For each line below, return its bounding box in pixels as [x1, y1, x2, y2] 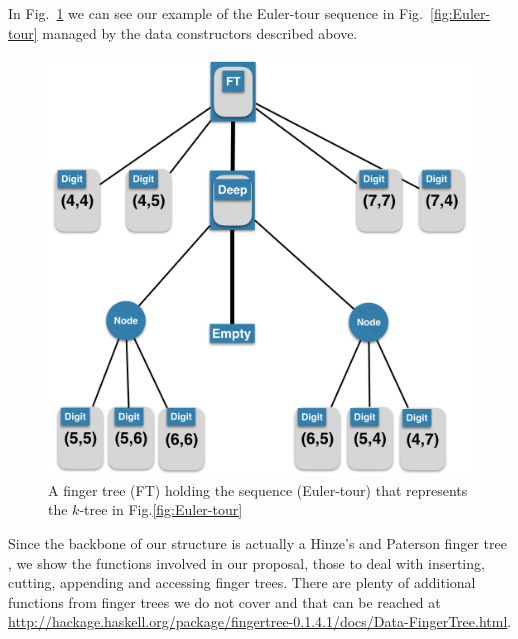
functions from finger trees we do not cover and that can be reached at [8, 591, 441, 612]
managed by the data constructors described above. [42, 22, 358, 43]
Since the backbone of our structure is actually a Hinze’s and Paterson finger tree [8, 533, 507, 553]
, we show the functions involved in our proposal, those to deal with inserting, [8, 552, 485, 573]
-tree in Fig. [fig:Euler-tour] [79, 499, 243, 520]
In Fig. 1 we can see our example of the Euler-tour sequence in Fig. [8, 3, 423, 23]
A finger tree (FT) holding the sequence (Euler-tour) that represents [48, 479, 468, 500]
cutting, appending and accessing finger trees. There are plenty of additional [8, 572, 476, 593]
